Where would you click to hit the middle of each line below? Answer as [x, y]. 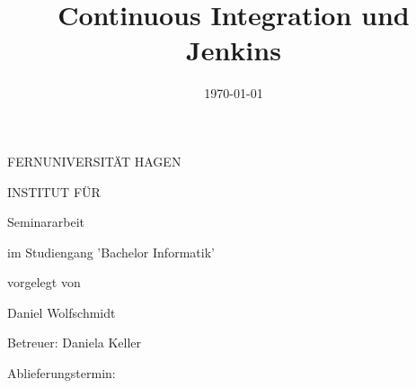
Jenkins [234, 50]
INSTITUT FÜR [54, 191]
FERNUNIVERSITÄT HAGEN [94, 161]
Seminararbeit [46, 222]
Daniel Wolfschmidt [62, 312]
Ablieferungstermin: [62, 373]
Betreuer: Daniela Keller [75, 343]
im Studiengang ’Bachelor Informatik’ [111, 252]
